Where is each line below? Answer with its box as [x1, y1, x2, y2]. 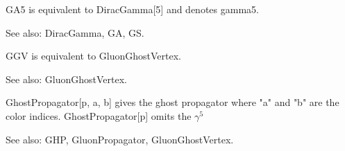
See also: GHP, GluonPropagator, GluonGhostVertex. [6, 132, 234, 146]
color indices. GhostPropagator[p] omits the [6, 108, 192, 123]
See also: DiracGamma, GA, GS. [6, 25, 144, 39]
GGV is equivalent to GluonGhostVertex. [6, 48, 181, 63]
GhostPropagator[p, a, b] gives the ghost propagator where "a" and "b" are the [6, 95, 339, 109]
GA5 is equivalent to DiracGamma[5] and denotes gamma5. [6, 2, 259, 16]
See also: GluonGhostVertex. [6, 71, 128, 86]
